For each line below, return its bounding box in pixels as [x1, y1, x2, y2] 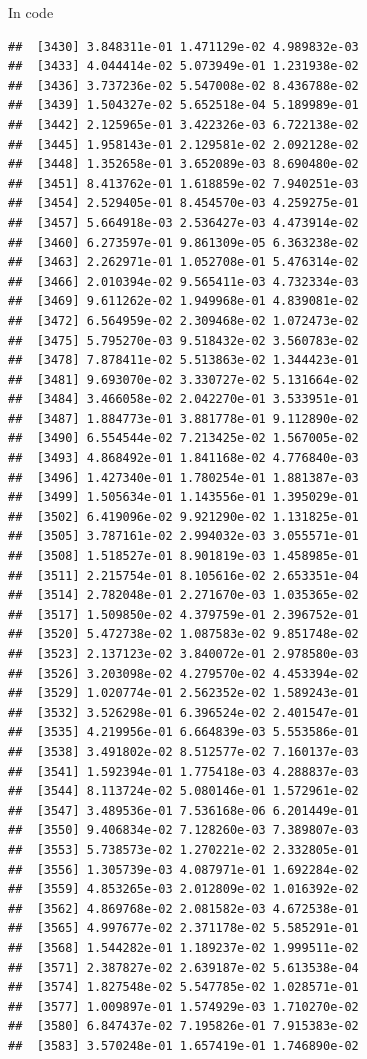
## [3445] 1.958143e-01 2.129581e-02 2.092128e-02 [8, 137, 359, 152]
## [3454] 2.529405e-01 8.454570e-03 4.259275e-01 [8, 196, 359, 211]
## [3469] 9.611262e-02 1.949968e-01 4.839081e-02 [8, 294, 359, 309]
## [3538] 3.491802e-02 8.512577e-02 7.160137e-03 [8, 744, 359, 759]
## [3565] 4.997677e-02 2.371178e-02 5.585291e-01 [8, 921, 359, 936]
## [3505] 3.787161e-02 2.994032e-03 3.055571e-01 [8, 529, 359, 544]
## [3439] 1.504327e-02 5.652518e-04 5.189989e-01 [8, 98, 359, 113]
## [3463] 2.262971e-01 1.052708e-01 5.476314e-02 [8, 255, 359, 270]
